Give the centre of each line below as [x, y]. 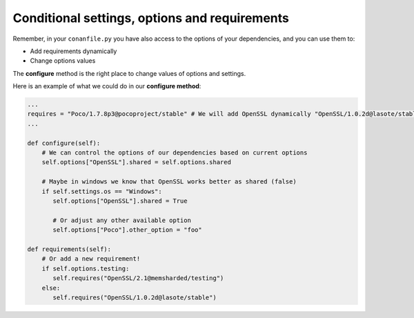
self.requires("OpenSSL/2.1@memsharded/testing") [138, 278]
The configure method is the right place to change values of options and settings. [129, 73]
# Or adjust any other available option [122, 220]
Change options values [63, 61]
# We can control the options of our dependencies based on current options [175, 153]
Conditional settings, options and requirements [151, 18]
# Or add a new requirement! [91, 259]
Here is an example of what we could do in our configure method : [107, 86]
